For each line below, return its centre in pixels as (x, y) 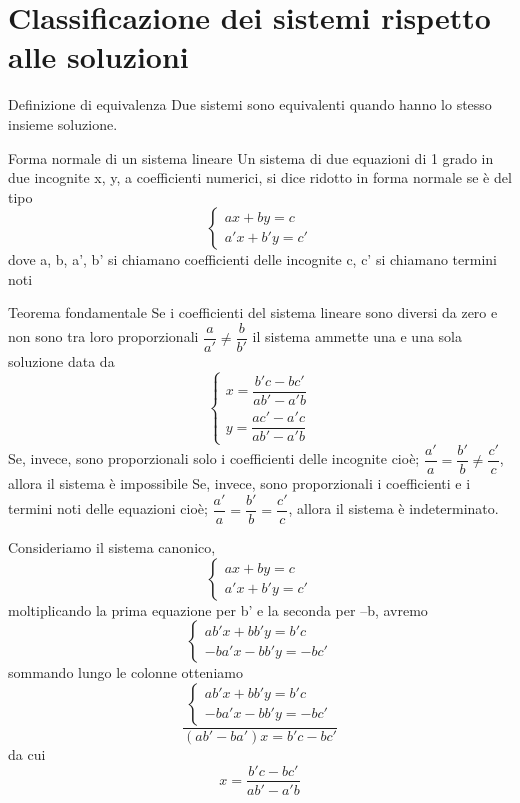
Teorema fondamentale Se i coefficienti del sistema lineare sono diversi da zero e (253, 312)
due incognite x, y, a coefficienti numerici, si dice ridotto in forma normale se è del (260, 177)
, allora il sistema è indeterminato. (393, 508)
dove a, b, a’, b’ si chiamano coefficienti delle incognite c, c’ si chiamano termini (252, 259)
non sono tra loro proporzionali (103, 336)
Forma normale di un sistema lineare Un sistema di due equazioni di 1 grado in (251, 157)
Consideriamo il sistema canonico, (112, 547)
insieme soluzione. (63, 123)
